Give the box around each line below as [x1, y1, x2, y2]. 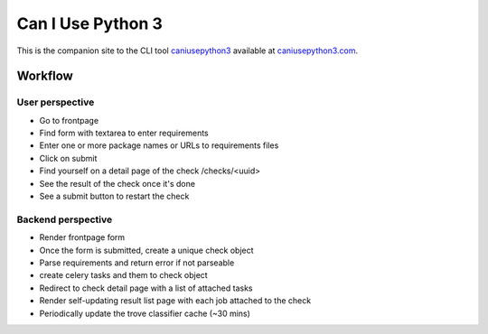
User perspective [16, 96, 95, 108]
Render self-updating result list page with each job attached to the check [39, 295, 312, 306]
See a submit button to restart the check [39, 190, 190, 202]
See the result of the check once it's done [39, 178, 196, 189]
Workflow [16, 69, 74, 84]
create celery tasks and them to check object [39, 270, 208, 281]
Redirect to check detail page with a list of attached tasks [39, 283, 253, 293]
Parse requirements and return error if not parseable [39, 257, 235, 268]
